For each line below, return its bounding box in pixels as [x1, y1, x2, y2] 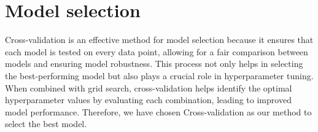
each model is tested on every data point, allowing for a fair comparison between [5, 45, 308, 58]
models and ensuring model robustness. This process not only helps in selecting [5, 57, 303, 70]
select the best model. [5, 117, 87, 130]
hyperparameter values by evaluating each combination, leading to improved [5, 93, 292, 106]
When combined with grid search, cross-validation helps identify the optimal [5, 81, 292, 94]
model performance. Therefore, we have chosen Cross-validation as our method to [5, 105, 312, 118]
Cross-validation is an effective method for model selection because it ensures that [5, 33, 314, 46]
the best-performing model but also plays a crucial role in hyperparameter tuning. [5, 69, 314, 82]
